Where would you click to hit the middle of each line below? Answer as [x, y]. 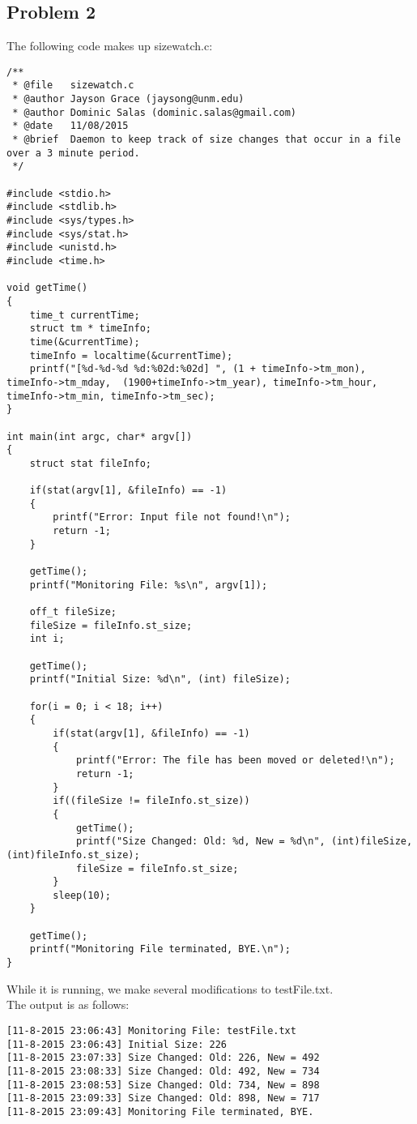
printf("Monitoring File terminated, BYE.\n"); [160, 949]
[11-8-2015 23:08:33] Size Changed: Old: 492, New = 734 [163, 1071]
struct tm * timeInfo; [90, 329]
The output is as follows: [68, 1004]
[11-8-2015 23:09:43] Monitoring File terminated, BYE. [160, 1111]
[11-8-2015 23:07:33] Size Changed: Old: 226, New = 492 [163, 1058]
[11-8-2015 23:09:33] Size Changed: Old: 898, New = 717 [163, 1098]
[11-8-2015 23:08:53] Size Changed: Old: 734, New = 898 [163, 1085]
